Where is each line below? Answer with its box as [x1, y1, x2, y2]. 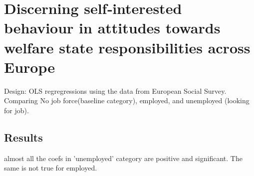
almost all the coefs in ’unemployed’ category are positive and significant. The [4, 153, 243, 163]
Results [4, 129, 43, 145]
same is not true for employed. [4, 163, 97, 173]
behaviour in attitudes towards [4, 17, 221, 38]
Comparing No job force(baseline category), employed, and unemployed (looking [4, 95, 250, 106]
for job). [4, 105, 29, 115]
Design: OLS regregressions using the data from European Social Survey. [4, 85, 227, 96]
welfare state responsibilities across [4, 37, 251, 57]
